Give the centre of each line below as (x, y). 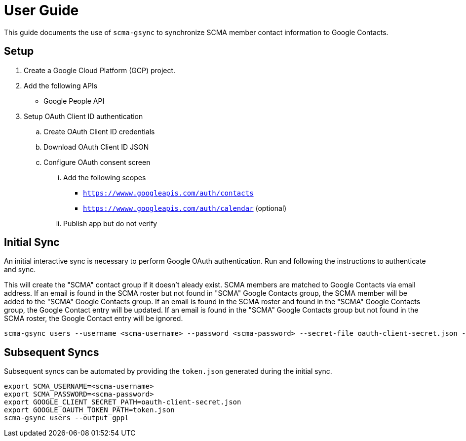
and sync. (20, 270)
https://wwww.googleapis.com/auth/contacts (168, 193)
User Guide (41, 10)
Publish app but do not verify (110, 223)
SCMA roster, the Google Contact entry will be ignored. (94, 319)
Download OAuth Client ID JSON (96, 147)
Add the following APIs (61, 85)
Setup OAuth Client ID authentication (83, 116)
